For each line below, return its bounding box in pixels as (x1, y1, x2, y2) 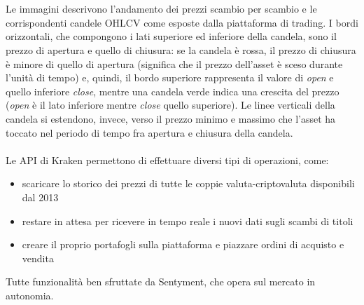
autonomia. (6, 287, 54, 302)
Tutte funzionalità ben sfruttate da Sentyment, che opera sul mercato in (6, 274, 316, 289)
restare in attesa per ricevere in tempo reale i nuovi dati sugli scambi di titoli (22, 213, 353, 228)
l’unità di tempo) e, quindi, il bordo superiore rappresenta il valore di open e (6, 70, 334, 85)
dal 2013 (22, 189, 59, 204)
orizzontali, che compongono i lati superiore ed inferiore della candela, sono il (6, 29, 337, 43)
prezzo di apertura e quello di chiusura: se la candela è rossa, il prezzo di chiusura (6, 42, 356, 57)
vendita (22, 250, 54, 265)
